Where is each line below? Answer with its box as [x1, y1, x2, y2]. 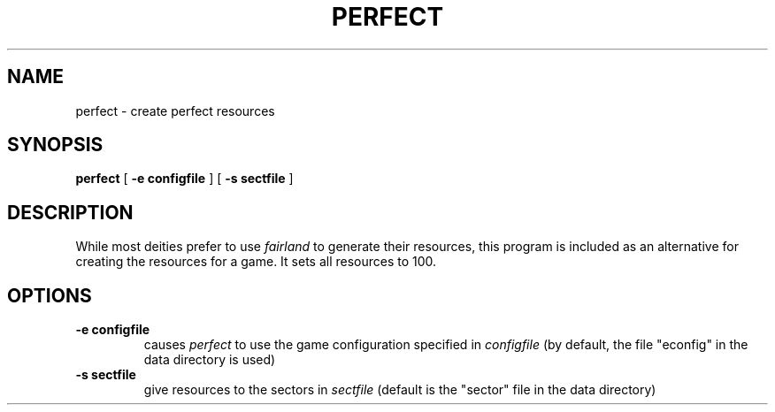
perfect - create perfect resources [75, 103, 275, 118]
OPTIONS [7, 284, 92, 307]
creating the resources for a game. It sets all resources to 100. [75, 254, 437, 270]
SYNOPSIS [7, 134, 104, 156]
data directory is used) [143, 352, 276, 368]
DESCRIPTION [7, 201, 134, 224]
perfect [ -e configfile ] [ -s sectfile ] [75, 171, 294, 187]
